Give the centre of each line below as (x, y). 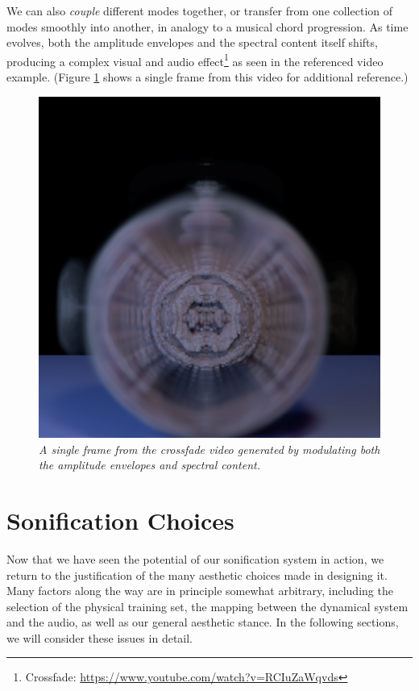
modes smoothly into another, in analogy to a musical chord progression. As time (207, 26)
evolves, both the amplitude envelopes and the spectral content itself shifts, (192, 42)
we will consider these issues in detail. (100, 637)
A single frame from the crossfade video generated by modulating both (209, 449)
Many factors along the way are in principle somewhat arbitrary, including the (200, 591)
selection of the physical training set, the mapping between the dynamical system (207, 606)
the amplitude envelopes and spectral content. (149, 465)
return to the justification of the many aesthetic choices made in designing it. (197, 574)
